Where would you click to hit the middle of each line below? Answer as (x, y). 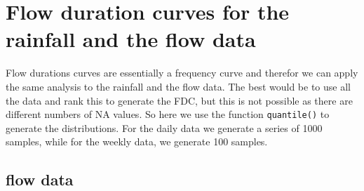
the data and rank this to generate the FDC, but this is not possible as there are (179, 100)
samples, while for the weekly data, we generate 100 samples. (137, 141)
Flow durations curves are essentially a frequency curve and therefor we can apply (182, 73)
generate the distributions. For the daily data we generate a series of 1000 (164, 127)
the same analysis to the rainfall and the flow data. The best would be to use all (178, 86)
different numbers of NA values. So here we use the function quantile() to (168, 114)
